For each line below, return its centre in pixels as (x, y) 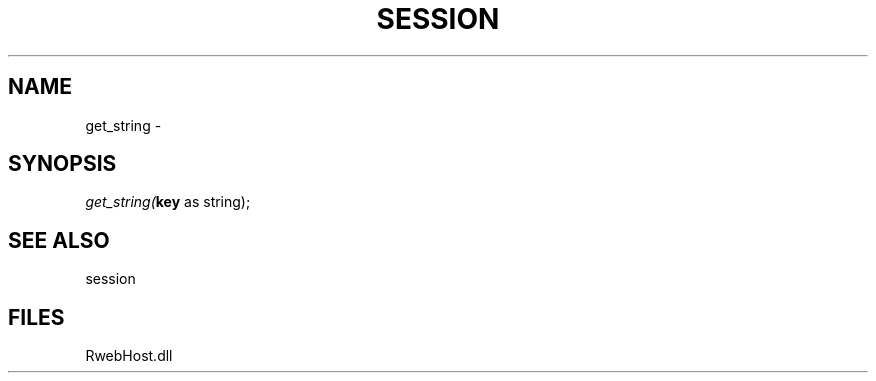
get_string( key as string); (168, 202)
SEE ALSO (59, 240)
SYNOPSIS (62, 164)
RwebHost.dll (129, 356)
